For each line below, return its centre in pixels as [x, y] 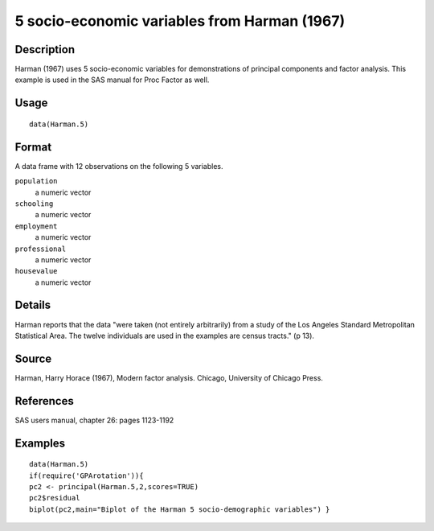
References [44, 401]
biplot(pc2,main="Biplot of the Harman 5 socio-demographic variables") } [180, 509]
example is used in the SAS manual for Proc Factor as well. [112, 80]
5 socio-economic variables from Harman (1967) [180, 21]
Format [33, 147]
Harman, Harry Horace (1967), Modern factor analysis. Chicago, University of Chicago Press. [169, 377]
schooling [34, 204]
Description [45, 49]
